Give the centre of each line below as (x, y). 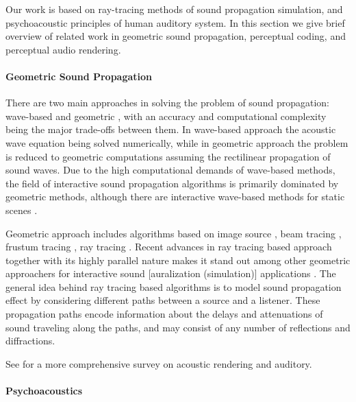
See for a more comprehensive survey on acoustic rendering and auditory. (159, 363)
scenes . (22, 210)
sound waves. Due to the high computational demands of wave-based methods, (170, 170)
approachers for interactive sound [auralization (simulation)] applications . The (171, 273)
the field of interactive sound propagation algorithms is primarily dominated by (172, 183)
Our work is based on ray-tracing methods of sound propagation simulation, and (174, 9)
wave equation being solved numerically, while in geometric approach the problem (177, 142)
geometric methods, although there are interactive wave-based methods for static (175, 197)
